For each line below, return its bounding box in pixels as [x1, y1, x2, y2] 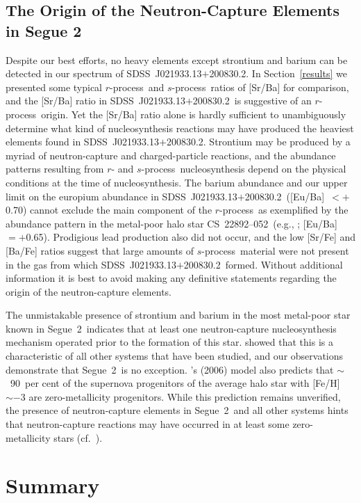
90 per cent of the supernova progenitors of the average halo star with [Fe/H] [10, 376, 340, 390]
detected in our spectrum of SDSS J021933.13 [6, 66, 202, 81]
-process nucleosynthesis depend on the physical [141, 161, 346, 176]
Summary [6, 471, 100, 500]
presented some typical [6, 79, 103, 94]
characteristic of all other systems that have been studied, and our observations [6, 349, 344, 363]
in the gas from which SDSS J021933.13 [6, 257, 176, 271]
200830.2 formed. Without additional [183, 257, 343, 271]
